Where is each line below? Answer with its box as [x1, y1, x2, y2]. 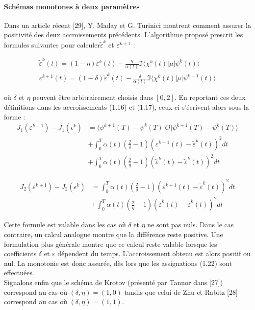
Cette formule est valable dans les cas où [4, 219, 126, 230]
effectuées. [4, 267, 34, 278]
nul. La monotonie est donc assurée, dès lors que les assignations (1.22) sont [4, 258, 232, 268]
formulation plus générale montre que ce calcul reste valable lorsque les [4, 238, 217, 249]
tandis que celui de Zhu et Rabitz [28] [124, 286, 238, 297]
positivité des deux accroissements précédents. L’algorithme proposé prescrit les [4, 29, 243, 40]
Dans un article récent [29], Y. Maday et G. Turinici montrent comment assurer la [4, 20, 251, 30]
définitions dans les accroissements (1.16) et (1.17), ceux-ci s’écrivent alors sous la [4, 102, 249, 112]
